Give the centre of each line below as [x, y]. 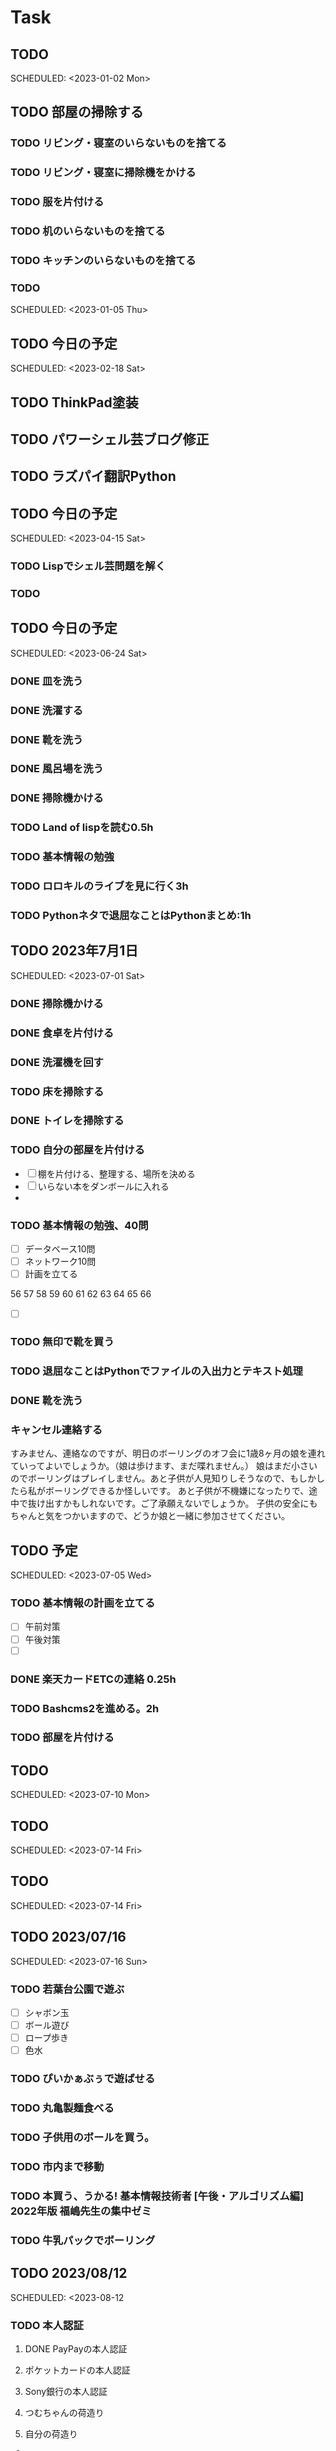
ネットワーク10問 [60, 1262]
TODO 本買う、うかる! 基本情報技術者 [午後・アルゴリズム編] [157, 2196]
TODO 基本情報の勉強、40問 [79, 1225]
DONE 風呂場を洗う [57, 769]
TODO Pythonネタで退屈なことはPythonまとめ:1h [131, 916]
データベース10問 [60, 1249]
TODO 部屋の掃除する [77, 112]
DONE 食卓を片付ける [62, 1033]
